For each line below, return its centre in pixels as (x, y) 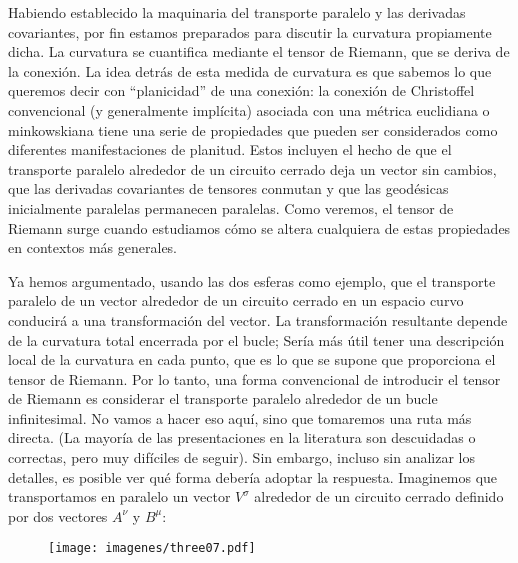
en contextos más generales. (93, 247)
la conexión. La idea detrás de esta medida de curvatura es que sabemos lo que (250, 70)
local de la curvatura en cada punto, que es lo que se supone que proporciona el (252, 359)
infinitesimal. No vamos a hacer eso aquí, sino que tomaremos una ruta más (240, 417)
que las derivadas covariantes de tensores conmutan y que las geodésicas (228, 188)
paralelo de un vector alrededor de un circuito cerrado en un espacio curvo (236, 300)
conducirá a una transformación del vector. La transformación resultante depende (258, 319)
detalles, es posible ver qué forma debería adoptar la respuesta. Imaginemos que (253, 476)
